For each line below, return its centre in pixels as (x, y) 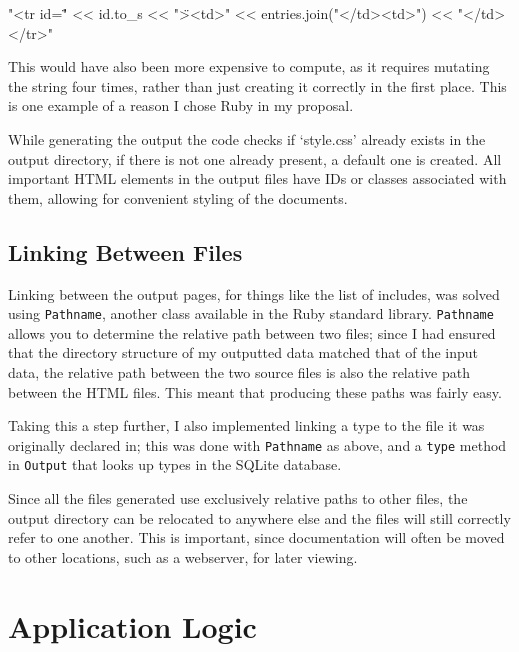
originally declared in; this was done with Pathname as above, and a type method (257, 444)
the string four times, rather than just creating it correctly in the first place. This (257, 85)
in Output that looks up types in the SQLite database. (175, 464)
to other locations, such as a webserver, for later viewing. (183, 556)
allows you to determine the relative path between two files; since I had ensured (252, 332)
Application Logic (132, 625)
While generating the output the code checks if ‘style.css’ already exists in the (247, 138)
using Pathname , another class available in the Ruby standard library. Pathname (251, 313)
